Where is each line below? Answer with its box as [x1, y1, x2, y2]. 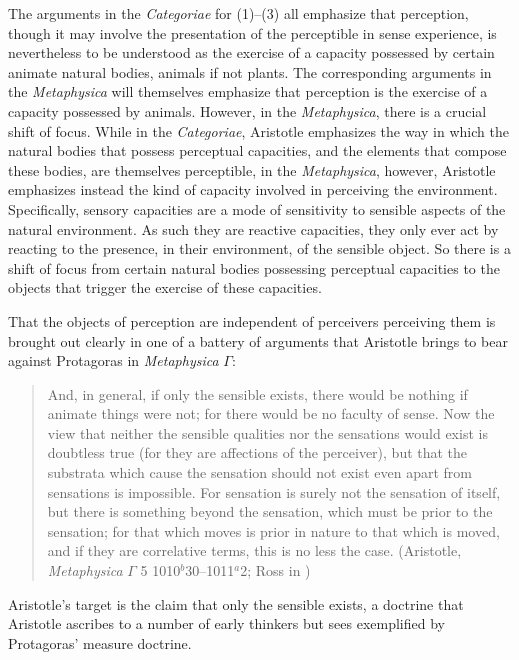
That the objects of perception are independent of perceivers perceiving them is [8, 310, 496, 331]
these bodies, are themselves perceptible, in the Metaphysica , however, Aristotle [8, 159, 496, 180]
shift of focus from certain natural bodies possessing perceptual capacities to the [8, 257, 500, 278]
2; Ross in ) [240, 560, 311, 581]
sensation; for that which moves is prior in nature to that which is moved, [47, 520, 500, 541]
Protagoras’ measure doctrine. [8, 632, 192, 653]
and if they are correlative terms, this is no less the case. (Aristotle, [47, 540, 462, 561]
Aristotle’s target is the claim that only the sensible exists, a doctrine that [8, 593, 464, 614]
